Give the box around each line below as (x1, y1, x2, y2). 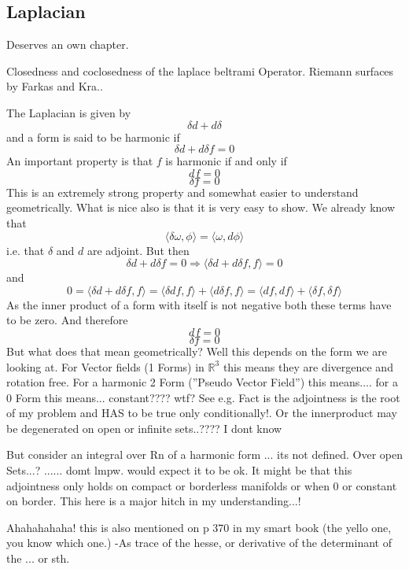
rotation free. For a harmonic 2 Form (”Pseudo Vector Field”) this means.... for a (6, 374, 398, 390)
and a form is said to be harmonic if (6, 128, 180, 145)
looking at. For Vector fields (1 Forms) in (6, 358, 204, 375)
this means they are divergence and (223, 358, 393, 375)
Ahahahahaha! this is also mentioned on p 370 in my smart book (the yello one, (6, 519, 392, 535)
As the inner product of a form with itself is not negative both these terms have (6, 296, 392, 312)
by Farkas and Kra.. (6, 78, 103, 94)
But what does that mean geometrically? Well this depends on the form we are (6, 342, 387, 359)
